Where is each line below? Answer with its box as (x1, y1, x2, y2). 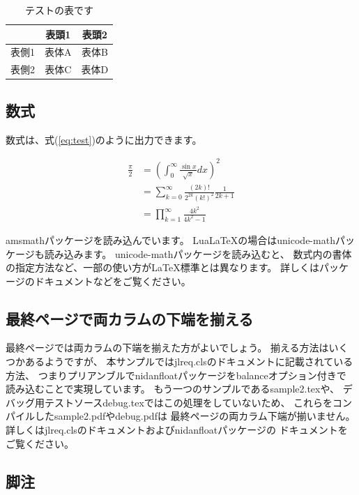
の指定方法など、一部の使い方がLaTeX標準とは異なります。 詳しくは (6, 260, 319, 275)
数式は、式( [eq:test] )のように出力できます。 (6, 132, 202, 146)
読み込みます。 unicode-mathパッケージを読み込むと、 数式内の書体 (44, 246, 352, 261)
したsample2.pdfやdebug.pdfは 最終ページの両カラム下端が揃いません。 (34, 409, 356, 423)
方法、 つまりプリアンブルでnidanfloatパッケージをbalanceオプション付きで (6, 367, 346, 382)
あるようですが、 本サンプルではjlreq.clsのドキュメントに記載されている (24, 354, 353, 369)
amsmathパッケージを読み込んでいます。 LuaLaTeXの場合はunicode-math (6, 232, 335, 247)
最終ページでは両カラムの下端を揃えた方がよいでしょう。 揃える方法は (6, 340, 329, 355)
